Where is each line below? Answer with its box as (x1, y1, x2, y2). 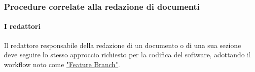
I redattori (4, 21, 40, 31)
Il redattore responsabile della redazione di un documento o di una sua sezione (4, 40, 241, 50)
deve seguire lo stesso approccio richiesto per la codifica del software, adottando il (4, 49, 251, 60)
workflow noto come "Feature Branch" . (4, 59, 120, 69)
